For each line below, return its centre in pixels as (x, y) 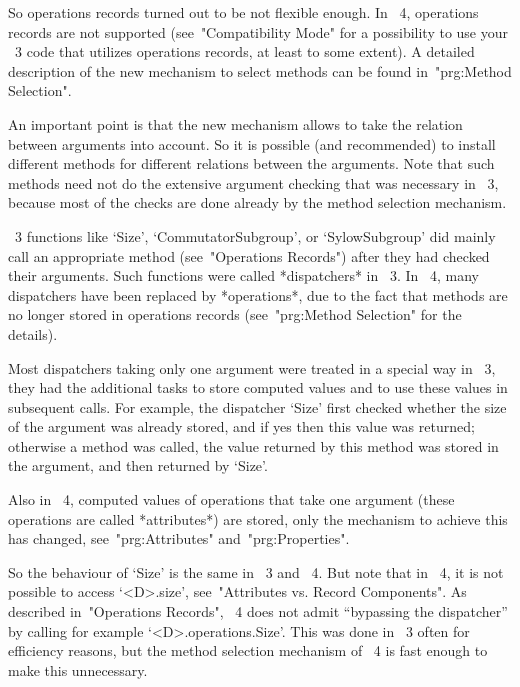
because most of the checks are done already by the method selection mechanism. (257, 202)
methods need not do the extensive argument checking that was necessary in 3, (253, 182)
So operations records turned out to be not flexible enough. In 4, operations (243, 12)
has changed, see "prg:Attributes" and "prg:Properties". (179, 538)
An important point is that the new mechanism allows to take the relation (235, 123)
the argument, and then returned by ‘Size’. (138, 465)
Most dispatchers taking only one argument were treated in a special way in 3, (252, 367)
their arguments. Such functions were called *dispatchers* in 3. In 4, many (244, 275)
